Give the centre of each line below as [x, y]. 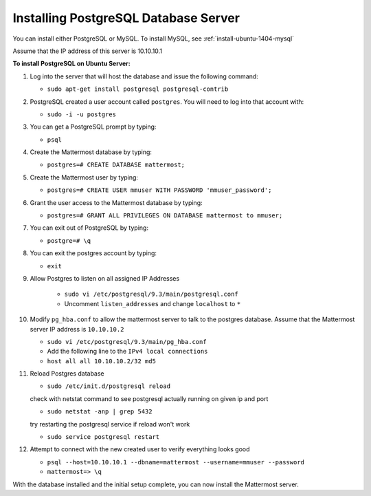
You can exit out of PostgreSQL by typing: [89, 228]
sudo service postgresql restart [103, 437]
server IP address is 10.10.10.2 [77, 329]
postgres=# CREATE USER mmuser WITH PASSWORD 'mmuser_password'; [159, 190]
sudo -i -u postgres [82, 114]
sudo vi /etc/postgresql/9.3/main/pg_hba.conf [127, 342]
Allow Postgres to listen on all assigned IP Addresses [105, 278]
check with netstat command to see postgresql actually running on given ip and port [149, 398]
